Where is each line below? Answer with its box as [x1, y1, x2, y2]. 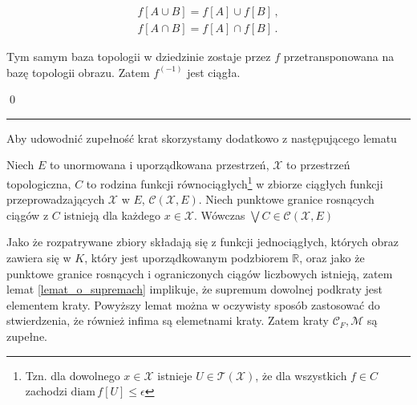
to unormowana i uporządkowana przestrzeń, [49, 156, 269, 173]
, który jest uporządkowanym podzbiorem [84, 249, 289, 266]
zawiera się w [6, 249, 71, 266]
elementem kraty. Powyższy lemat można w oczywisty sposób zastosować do [6, 296, 380, 313]
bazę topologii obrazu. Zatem [6, 63, 150, 80]
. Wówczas [194, 206, 245, 223]
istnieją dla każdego [63, 206, 161, 223]
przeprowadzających [6, 191, 105, 208]
